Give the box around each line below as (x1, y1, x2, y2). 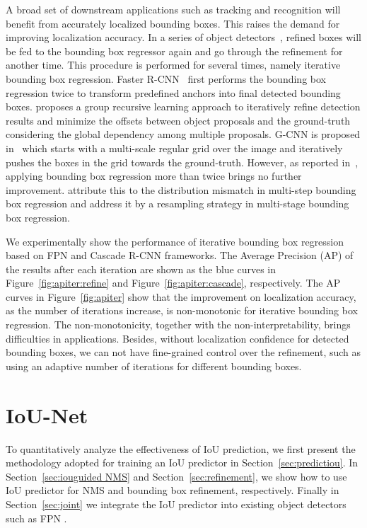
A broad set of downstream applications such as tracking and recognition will (6, 2, 341, 16)
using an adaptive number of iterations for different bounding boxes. (6, 358, 302, 373)
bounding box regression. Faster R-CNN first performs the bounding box (6, 71, 326, 86)
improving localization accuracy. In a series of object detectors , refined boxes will (6, 30, 361, 45)
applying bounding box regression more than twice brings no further (6, 168, 302, 183)
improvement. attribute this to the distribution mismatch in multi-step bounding (6, 182, 356, 197)
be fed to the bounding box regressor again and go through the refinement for (6, 43, 343, 58)
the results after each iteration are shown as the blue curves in (6, 261, 276, 276)
